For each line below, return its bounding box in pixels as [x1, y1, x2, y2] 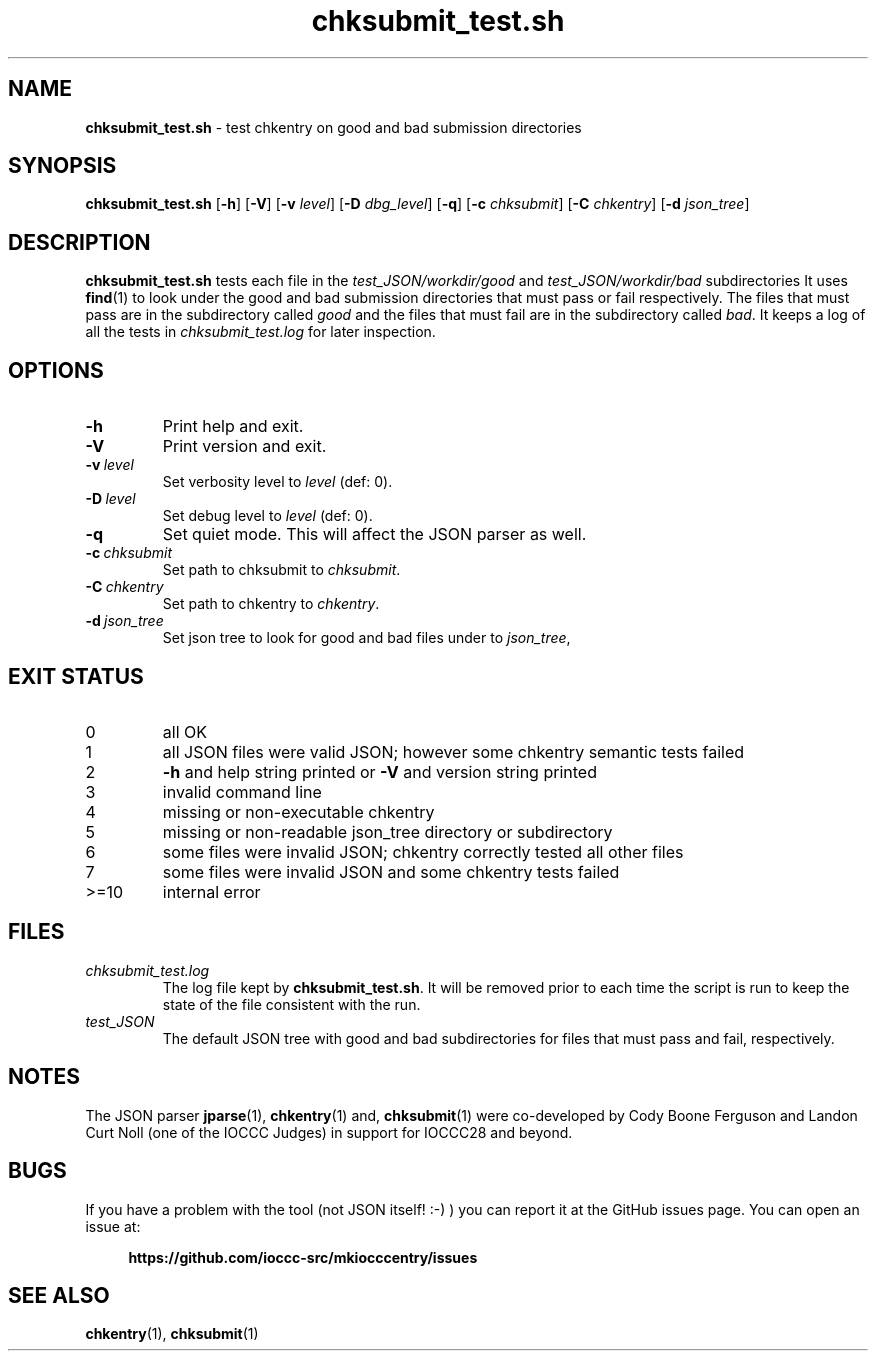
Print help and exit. [162, 416, 304, 437]
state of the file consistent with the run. [162, 995, 421, 1013]
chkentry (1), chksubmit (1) [85, 1325, 259, 1343]
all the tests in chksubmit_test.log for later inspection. [85, 323, 436, 341]
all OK [162, 721, 207, 742]
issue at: [85, 1217, 141, 1235]
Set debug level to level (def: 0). [162, 507, 373, 525]
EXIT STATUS [8, 663, 144, 689]
